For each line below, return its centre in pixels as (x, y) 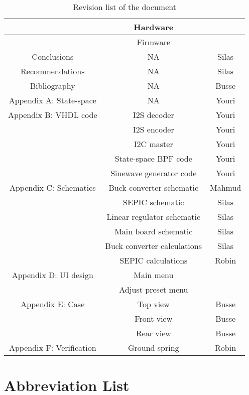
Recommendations (53, 71)
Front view (154, 318)
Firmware (154, 42)
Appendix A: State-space (52, 100)
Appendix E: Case (53, 304)
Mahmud (225, 187)
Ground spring (153, 348)
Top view (153, 304)
